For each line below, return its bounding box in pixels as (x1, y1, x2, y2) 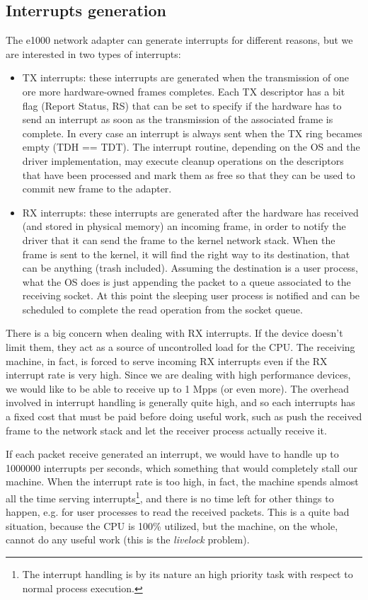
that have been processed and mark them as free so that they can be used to (22, 167, 355, 182)
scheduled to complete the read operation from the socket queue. (22, 301, 303, 316)
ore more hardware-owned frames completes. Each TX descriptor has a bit (22, 83, 345, 98)
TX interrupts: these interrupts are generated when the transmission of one (22, 70, 349, 85)
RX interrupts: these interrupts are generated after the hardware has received (22, 204, 359, 219)
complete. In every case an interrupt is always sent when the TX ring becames (22, 125, 362, 140)
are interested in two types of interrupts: (6, 46, 181, 61)
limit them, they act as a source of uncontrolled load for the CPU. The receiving (6, 340, 355, 354)
